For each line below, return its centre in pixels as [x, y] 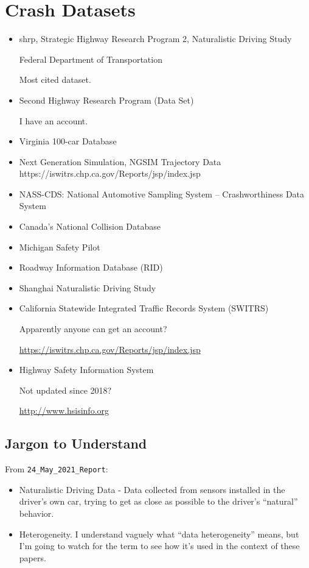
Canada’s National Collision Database [90, 226]
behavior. [36, 513]
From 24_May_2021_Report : [57, 469]
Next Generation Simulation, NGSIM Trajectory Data [120, 161]
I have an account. [54, 120]
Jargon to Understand [76, 443]
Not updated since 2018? [65, 390]
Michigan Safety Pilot [60, 247]
